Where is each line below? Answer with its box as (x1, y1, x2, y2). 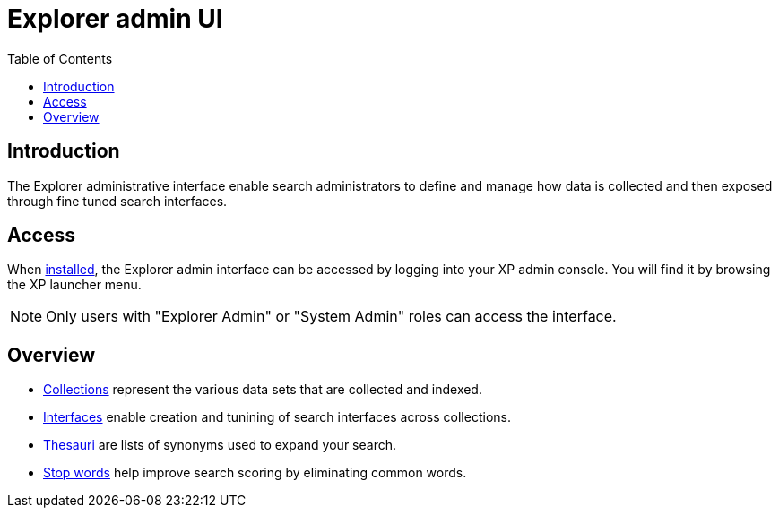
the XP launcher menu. (7, 277, 142, 293)
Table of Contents (7, 50, 113, 66)
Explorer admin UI (7, 4, 223, 34)
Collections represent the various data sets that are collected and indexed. (43, 382, 482, 398)
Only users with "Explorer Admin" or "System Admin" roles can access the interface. (46, 307, 617, 326)
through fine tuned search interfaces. (7, 193, 228, 209)
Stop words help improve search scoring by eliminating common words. (43, 465, 467, 481)
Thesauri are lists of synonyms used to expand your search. (43, 437, 396, 453)
